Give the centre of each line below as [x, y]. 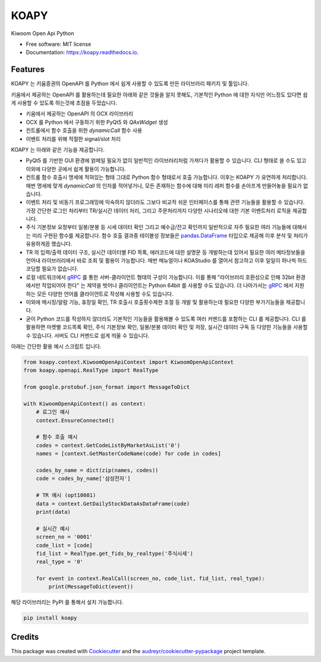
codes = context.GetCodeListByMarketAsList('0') [108, 445]
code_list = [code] [64, 545]
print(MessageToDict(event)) [91, 587]
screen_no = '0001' [64, 537]
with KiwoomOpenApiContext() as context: [85, 404]
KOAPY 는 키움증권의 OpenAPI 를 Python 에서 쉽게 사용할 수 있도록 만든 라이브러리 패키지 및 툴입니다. [130, 84]
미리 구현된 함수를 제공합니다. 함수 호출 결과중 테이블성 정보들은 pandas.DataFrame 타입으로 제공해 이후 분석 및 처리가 [170, 236]
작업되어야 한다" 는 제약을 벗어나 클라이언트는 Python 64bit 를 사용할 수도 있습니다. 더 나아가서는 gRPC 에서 [168, 285]
